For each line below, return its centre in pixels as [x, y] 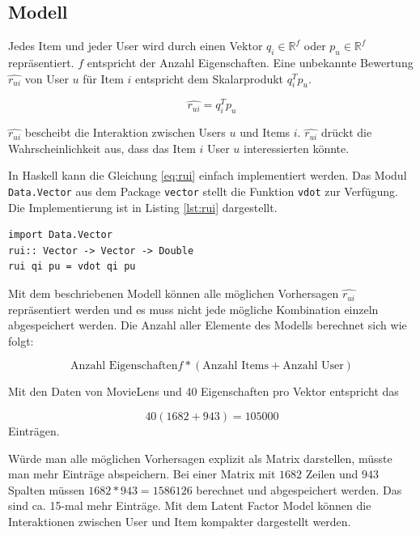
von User [47, 78]
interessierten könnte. [297, 148]
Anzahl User [313, 366]
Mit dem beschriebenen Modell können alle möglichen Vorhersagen [174, 293]
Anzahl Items [236, 366]
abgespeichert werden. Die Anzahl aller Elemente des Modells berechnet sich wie [208, 325]
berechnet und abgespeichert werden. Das [299, 489]
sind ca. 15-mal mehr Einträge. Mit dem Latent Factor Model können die [190, 505]
